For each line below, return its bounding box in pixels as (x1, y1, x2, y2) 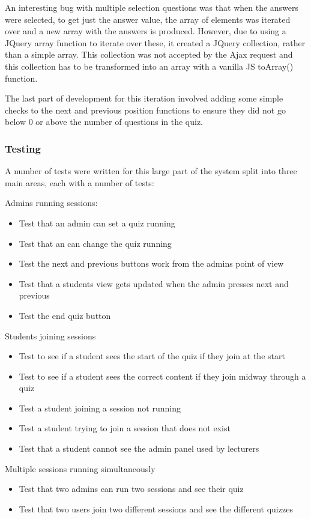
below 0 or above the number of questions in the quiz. (5, 115, 204, 128)
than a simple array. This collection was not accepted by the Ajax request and (5, 48, 293, 61)
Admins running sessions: (5, 196, 98, 209)
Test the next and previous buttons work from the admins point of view (19, 257, 284, 270)
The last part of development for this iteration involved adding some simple (5, 92, 283, 105)
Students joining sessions (5, 329, 96, 342)
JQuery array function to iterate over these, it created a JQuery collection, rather (5, 36, 306, 49)
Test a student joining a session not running (19, 401, 181, 414)
